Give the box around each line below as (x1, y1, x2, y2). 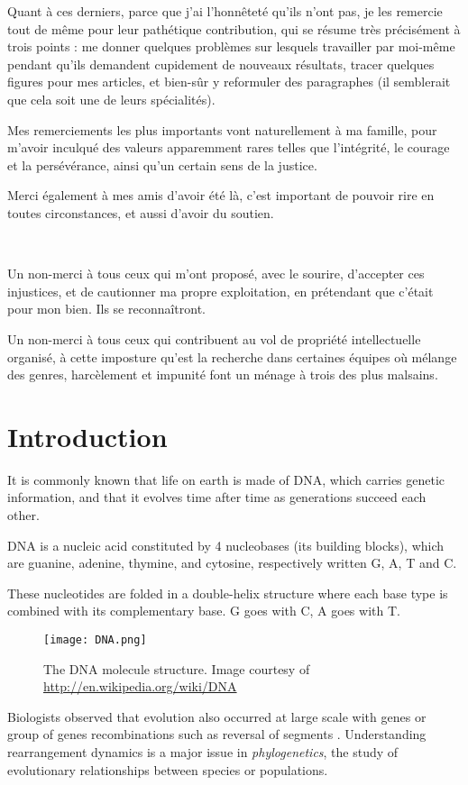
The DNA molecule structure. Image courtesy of (43, 659, 310, 678)
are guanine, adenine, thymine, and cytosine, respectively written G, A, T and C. (7, 553, 457, 572)
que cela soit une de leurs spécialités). (7, 89, 216, 108)
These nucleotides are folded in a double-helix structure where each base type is (7, 583, 448, 602)
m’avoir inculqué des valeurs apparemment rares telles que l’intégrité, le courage (7, 138, 450, 157)
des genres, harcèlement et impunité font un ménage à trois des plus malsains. (7, 365, 438, 384)
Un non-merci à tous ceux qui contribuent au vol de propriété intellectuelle (7, 329, 421, 348)
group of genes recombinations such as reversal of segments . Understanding (7, 725, 427, 744)
